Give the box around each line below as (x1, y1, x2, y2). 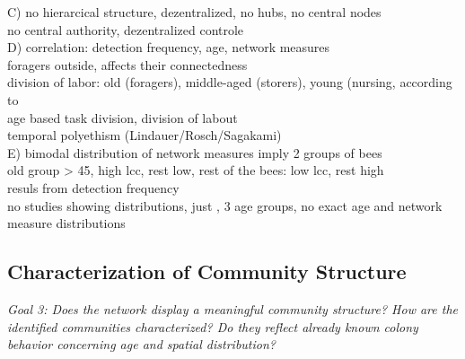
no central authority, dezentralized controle (7, 20, 244, 39)
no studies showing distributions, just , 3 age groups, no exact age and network (7, 196, 443, 215)
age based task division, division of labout (7, 108, 238, 127)
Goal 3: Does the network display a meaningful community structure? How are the (7, 299, 459, 318)
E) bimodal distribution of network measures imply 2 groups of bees (7, 143, 382, 162)
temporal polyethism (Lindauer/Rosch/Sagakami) (7, 126, 282, 144)
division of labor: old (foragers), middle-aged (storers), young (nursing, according (7, 73, 452, 92)
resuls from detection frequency (7, 178, 180, 197)
